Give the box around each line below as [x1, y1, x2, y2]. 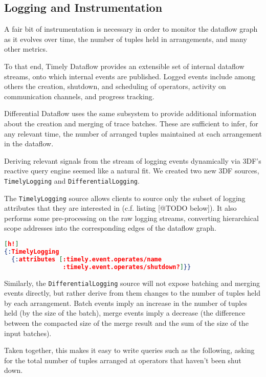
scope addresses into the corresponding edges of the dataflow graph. [4, 223, 216, 233]
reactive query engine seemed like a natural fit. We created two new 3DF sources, [4, 165, 259, 176]
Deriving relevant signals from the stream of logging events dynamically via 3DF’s [4, 155, 261, 166]
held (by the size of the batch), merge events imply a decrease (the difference [4, 307, 246, 318]
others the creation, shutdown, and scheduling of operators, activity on [4, 81, 226, 92]
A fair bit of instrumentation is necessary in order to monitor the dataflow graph [4, 24, 258, 34]
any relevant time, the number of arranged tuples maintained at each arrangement [4, 128, 262, 139]
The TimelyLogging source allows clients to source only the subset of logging [4, 192, 246, 203]
